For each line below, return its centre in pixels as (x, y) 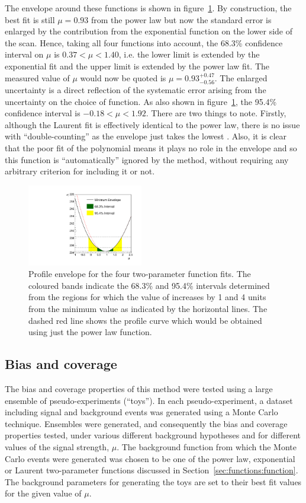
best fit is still (30, 19)
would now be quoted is (123, 77)
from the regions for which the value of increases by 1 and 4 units (147, 297)
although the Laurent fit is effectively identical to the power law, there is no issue (152, 124)
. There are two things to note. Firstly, (216, 113)
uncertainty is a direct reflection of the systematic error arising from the (136, 89)
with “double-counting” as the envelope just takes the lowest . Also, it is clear (146, 136)
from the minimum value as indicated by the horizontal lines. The (148, 308)
